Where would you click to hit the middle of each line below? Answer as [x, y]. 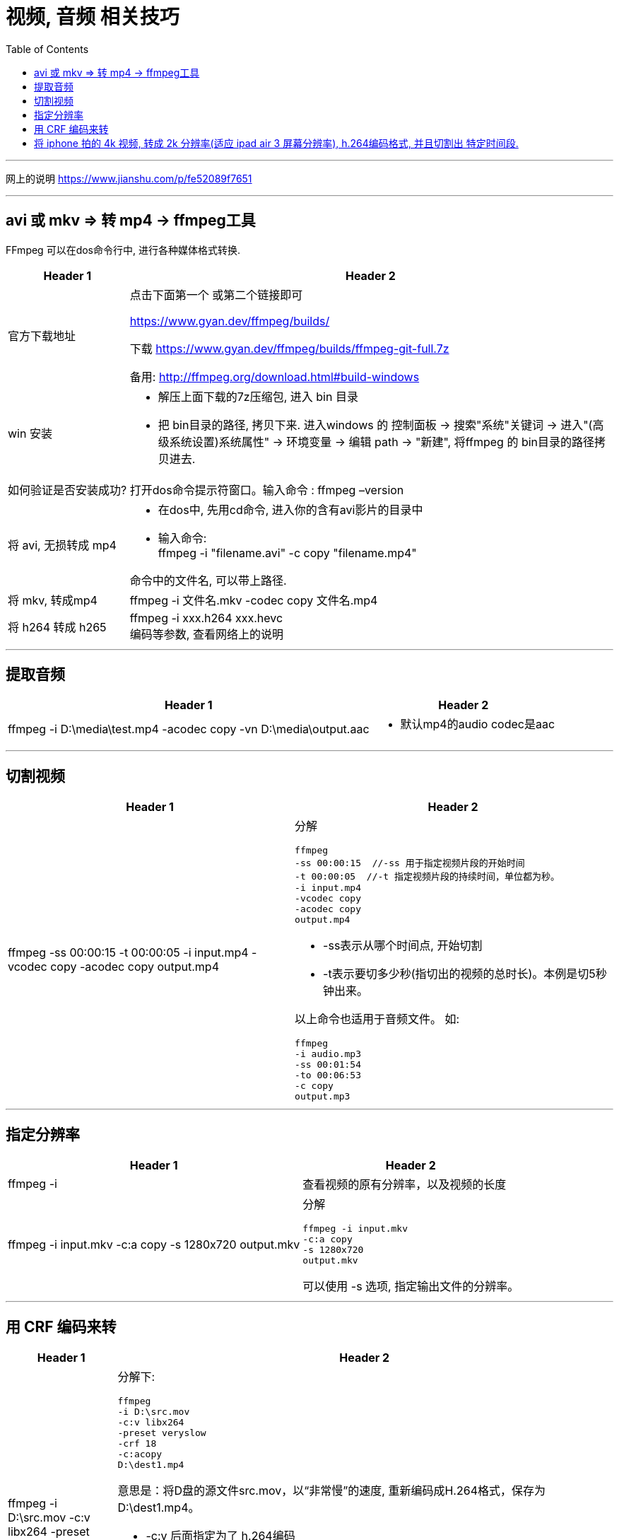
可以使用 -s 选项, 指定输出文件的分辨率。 [411, 1287]
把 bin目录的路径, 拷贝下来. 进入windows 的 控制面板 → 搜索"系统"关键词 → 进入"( [375, 425]
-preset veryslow [162, 1433]
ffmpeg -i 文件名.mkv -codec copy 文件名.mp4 [254, 600]
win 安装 [30, 433]
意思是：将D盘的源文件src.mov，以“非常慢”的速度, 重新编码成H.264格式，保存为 [331, 1490]
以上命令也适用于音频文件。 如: [377, 1019]
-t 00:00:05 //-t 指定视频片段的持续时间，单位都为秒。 [427, 877]
